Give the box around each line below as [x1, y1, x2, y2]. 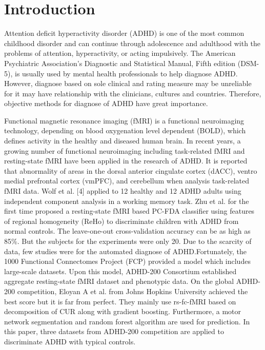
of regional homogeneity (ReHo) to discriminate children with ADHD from [4, 215, 239, 226]
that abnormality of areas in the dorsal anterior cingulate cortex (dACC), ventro [4, 165, 257, 176]
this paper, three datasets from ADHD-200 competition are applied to [4, 326, 224, 337]
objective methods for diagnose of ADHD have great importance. [4, 98, 208, 109]
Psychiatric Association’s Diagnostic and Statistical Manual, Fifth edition [4, 57, 236, 68]
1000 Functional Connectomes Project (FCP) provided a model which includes [4, 256, 251, 266]
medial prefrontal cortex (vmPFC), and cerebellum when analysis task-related [4, 175, 249, 186]
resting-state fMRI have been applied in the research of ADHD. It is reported [4, 155, 248, 166]
